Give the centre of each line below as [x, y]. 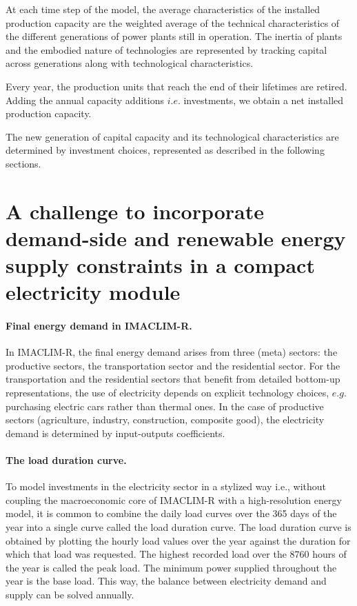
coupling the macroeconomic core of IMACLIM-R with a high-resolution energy [174, 499]
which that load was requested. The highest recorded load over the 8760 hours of [176, 554]
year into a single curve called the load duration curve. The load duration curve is [178, 527]
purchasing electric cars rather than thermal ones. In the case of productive [165, 406]
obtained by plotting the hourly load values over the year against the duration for [178, 540]
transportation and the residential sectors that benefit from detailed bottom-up [173, 379]
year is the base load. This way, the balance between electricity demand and [166, 581]
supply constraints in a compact [160, 265]
